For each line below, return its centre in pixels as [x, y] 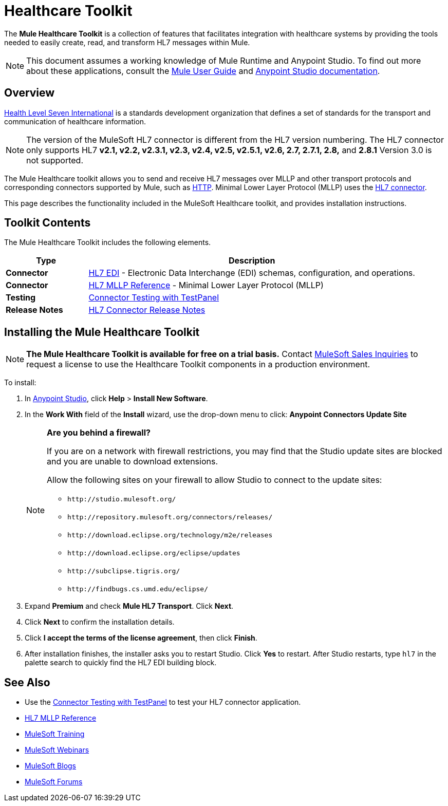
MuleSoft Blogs [50, 766]
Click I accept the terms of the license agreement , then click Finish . [141, 638]
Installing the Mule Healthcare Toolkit [102, 332]
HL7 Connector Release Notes [147, 310]
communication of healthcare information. [75, 121]
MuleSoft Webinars [57, 750]
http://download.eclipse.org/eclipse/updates [154, 553]
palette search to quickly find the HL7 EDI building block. [121, 663]
